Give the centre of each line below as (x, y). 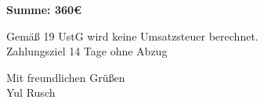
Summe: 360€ (44, 9)
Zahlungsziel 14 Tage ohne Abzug (87, 51)
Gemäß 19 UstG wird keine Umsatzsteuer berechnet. (132, 36)
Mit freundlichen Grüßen (66, 77)
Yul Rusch (31, 92)
